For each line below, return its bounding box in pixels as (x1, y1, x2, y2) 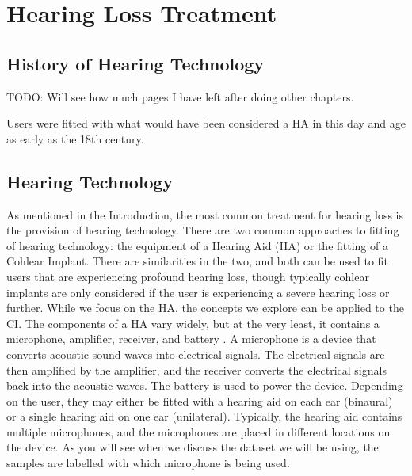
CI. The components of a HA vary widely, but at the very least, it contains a (6, 314, 380, 331)
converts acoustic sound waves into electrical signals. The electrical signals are (6, 345, 385, 362)
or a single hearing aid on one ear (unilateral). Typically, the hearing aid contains (6, 408, 402, 425)
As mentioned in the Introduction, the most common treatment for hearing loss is (6, 206, 404, 223)
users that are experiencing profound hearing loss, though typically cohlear (6, 268, 369, 284)
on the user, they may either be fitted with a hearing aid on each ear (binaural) (6, 392, 393, 409)
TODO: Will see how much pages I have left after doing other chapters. (6, 88, 354, 105)
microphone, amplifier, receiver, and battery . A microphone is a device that (6, 330, 376, 347)
